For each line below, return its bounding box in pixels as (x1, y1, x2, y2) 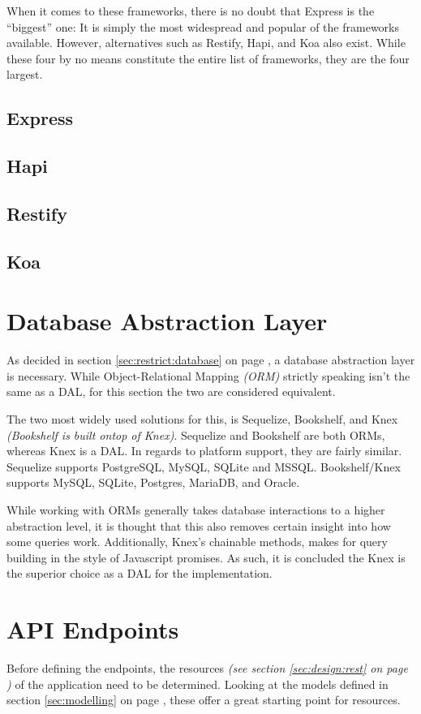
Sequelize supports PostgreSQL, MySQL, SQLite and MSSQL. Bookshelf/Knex (6, 458, 401, 475)
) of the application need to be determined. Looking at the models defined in (6, 675, 389, 692)
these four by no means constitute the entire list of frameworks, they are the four (6, 49, 410, 67)
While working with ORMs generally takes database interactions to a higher (6, 501, 385, 518)
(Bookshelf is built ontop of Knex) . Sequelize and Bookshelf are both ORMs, (6, 426, 385, 443)
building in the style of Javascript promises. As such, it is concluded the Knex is (6, 548, 406, 566)
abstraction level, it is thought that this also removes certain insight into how (6, 517, 391, 534)
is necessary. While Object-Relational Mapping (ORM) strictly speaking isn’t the (6, 367, 410, 384)
